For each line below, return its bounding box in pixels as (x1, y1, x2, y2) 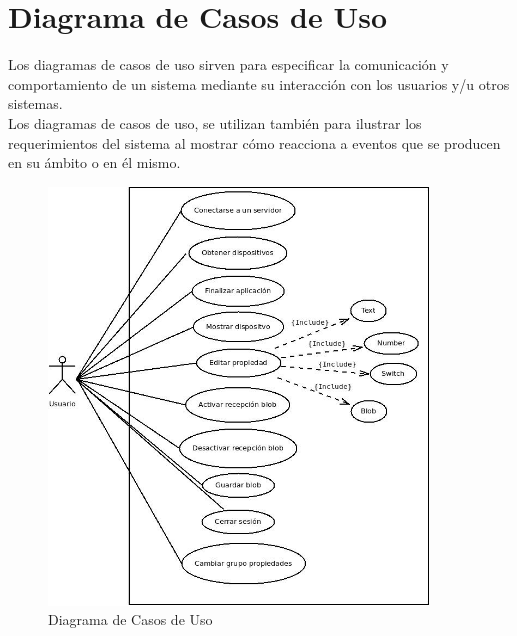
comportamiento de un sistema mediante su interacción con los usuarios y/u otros (8, 73, 510, 94)
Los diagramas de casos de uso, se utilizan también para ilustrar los (8, 112, 422, 133)
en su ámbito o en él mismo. (8, 152, 181, 173)
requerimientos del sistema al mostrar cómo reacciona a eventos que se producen (8, 132, 501, 153)
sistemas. (8, 93, 63, 114)
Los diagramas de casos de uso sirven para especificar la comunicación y (8, 54, 449, 75)
